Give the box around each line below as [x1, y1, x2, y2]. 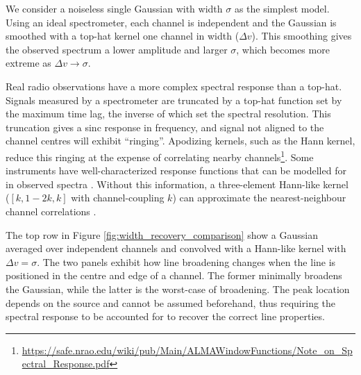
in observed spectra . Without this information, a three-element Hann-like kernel [6, 176, 349, 191]
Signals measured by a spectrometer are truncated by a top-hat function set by [6, 92, 342, 107]
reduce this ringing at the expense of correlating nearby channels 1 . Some [6, 147, 314, 164]
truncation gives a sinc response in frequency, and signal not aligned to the [6, 119, 324, 134]
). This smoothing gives [251, 28, 352, 43]
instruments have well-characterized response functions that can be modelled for [6, 163, 346, 178]
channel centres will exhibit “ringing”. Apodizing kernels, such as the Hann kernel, [6, 133, 355, 148]
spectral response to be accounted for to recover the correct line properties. [6, 309, 325, 324]
